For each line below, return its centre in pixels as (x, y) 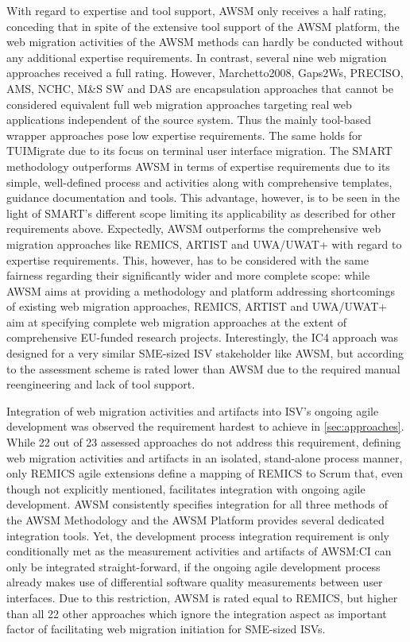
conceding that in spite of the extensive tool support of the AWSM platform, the (203, 26)
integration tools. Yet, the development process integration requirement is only (198, 535)
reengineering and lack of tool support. (101, 384)
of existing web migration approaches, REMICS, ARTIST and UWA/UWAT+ (197, 306)
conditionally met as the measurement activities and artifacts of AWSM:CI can (199, 551)
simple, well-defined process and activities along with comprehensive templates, (199, 182)
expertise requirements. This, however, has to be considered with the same (188, 259)
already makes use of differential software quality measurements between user (195, 582)
